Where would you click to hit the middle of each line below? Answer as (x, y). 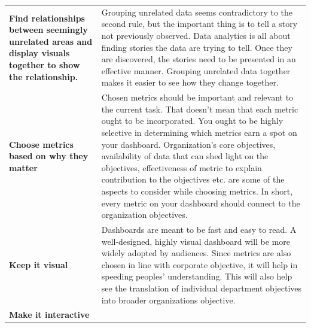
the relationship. (44, 76)
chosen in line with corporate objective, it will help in (199, 264)
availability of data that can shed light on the (185, 156)
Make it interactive (49, 315)
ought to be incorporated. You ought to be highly (192, 121)
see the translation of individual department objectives (202, 288)
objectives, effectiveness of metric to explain (182, 167)
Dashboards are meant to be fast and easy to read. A (199, 229)
